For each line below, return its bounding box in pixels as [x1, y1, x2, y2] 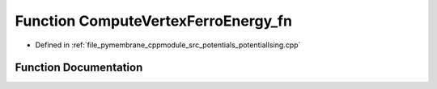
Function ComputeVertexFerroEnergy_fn [15, 12, 293, 30]
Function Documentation [15, 61, 143, 75]
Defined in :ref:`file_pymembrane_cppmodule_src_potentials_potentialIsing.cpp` [35, 40, 301, 50]
